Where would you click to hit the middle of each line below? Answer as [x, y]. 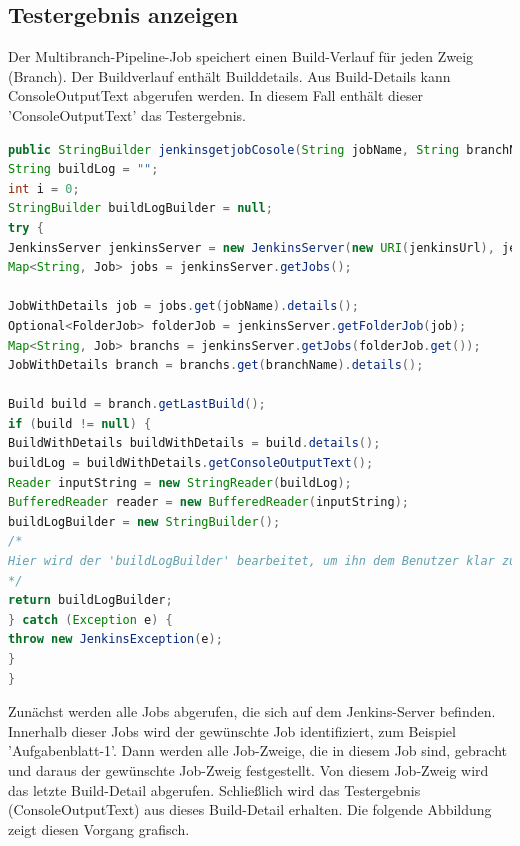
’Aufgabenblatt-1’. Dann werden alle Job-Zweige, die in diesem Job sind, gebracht [257, 750]
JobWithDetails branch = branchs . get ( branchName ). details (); [216, 365]
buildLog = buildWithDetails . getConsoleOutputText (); [191, 463]
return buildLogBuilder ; [90, 600]
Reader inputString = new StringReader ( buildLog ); [180, 482]
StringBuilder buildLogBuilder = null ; [140, 208]
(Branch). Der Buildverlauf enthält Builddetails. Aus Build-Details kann [229, 75]
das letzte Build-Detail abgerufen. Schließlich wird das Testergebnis [214, 789]
